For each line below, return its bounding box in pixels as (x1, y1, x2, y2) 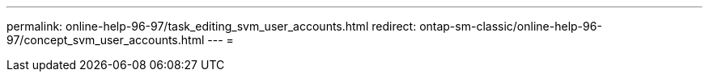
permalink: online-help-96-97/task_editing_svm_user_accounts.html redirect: (6, 19, 417, 33)
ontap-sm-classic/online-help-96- (419, 19, 602, 33)
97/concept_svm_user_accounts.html (6, 33, 205, 47)
